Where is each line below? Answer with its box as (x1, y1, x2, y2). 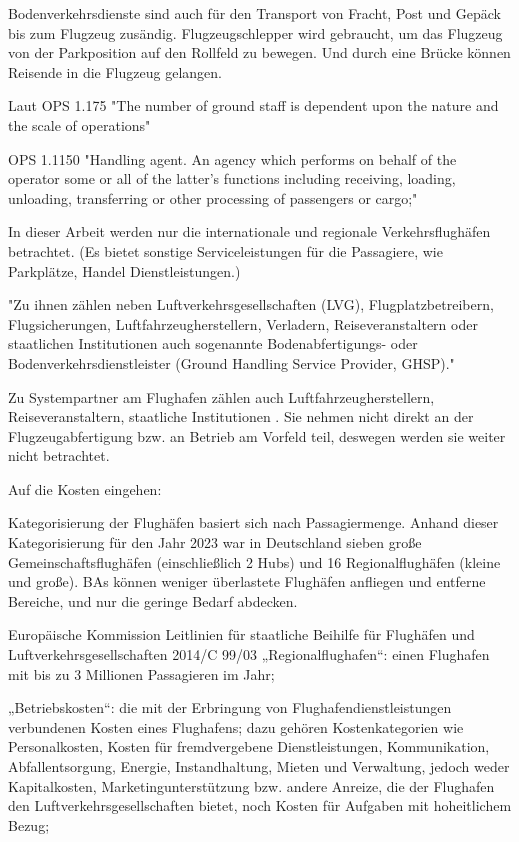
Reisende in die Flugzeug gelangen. (8, 61, 222, 82)
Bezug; (8, 814, 50, 835)
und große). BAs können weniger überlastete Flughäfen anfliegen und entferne (8, 571, 486, 592)
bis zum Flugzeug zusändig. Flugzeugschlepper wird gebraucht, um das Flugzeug (8, 22, 503, 43)
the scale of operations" (8, 114, 151, 135)
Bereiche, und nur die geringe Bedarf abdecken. (8, 590, 298, 611)
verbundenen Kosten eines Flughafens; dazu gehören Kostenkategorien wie (8, 716, 464, 737)
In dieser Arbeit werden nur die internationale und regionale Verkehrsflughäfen (8, 221, 491, 242)
